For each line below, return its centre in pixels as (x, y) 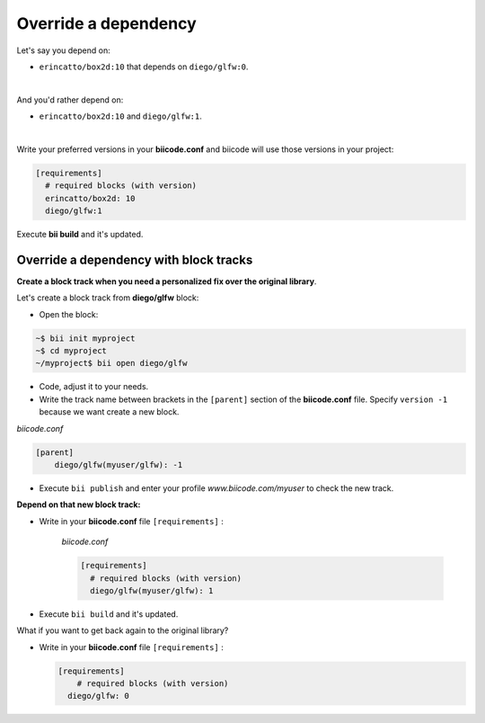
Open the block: (69, 314)
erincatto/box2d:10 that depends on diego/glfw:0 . (144, 67)
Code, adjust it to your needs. (94, 387)
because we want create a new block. (109, 412)
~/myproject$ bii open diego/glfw (111, 363)
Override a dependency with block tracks (135, 259)
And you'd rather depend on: (70, 100)
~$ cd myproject (71, 351)
